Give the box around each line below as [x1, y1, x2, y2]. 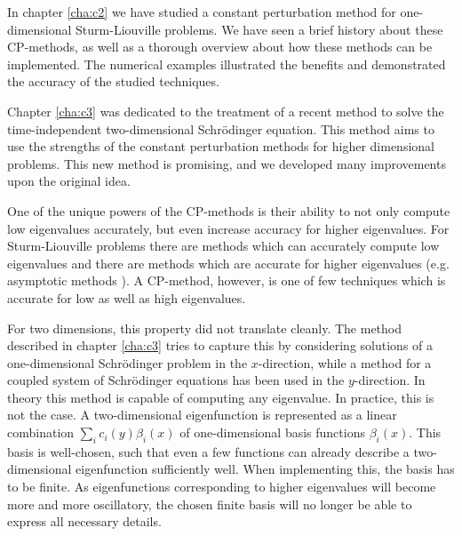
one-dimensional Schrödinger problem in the [7, 353, 248, 372]
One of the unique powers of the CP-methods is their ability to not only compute [7, 201, 450, 220]
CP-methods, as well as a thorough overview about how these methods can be [7, 37, 433, 56]
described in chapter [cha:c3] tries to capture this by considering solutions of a [7, 336, 434, 355]
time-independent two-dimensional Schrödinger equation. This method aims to [7, 119, 434, 138]
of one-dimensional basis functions [179, 423, 365, 442]
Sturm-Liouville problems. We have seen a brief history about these [76, 20, 443, 38]
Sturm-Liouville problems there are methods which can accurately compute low [7, 236, 440, 255]
